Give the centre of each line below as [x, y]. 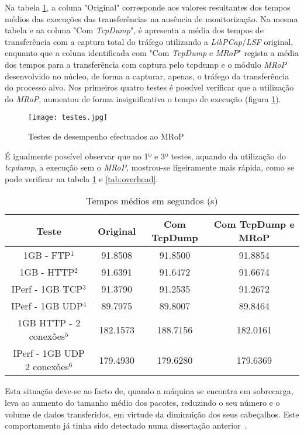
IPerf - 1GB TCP [47, 289]
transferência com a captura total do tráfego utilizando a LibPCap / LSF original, [149, 41]
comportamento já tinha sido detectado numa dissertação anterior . [126, 425]
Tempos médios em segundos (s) [152, 201]
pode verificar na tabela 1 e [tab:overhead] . [82, 178]
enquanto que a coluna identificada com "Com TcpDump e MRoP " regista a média [152, 53]
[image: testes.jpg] [68, 118]
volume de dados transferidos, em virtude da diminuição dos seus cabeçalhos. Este [152, 414]
